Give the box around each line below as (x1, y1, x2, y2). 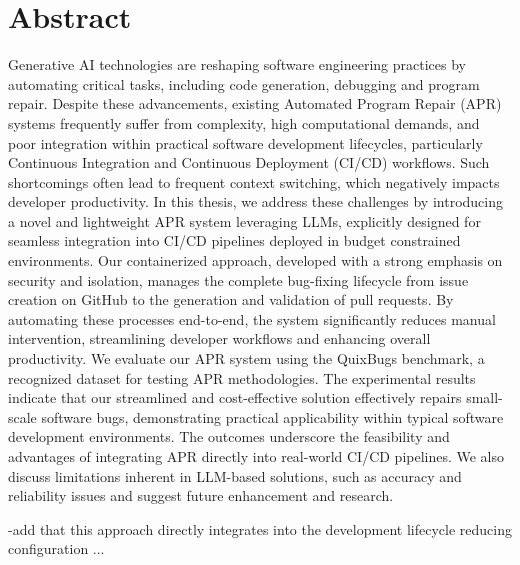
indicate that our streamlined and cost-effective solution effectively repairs (8, 387, 462, 408)
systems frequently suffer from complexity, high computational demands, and (8, 112, 480, 133)
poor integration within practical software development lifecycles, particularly (8, 132, 483, 153)
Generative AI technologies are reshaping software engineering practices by (8, 54, 466, 75)
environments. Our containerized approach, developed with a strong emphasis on (8, 250, 503, 271)
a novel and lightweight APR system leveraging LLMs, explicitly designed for (8, 210, 481, 231)
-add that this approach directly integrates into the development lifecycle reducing (8, 518, 512, 539)
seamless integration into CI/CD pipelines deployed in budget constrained (8, 230, 461, 251)
